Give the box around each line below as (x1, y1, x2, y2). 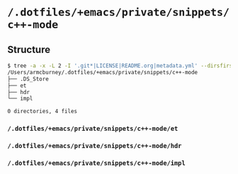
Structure (7, 43, 51, 55)
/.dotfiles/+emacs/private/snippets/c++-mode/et (7, 124, 178, 133)
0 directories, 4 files (7, 108, 78, 115)
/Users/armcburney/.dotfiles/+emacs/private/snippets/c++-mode (7, 69, 198, 76)
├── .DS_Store (7, 75, 50, 83)
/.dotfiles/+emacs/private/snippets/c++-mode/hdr (7, 141, 182, 150)
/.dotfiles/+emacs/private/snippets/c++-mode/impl (7, 158, 186, 167)
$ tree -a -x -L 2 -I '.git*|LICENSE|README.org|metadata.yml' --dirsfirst (7, 62, 236, 69)
